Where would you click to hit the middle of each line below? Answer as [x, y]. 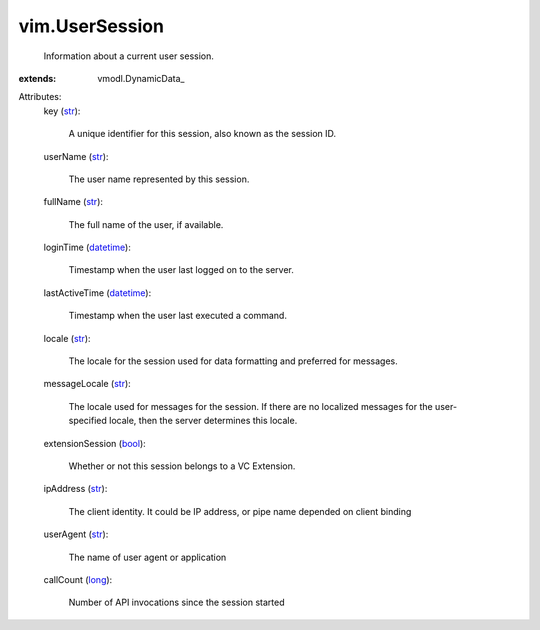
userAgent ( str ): [76, 534]
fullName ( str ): [73, 202]
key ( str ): [62, 111]
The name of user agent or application [147, 557]
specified [87, 421]
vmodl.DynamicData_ [141, 78]
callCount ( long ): [78, 579]
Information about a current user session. [129, 56]
